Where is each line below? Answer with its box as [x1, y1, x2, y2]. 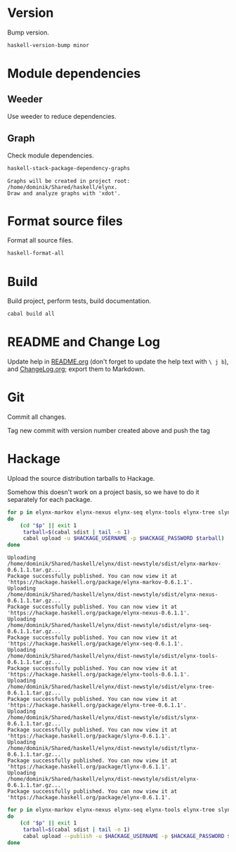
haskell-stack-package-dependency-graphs [7, 164, 131, 172]
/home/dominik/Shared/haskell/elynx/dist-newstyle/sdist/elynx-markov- [7, 560, 221, 567]
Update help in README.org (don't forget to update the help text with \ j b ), [7, 357, 229, 366]
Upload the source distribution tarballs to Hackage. [7, 474, 155, 482]
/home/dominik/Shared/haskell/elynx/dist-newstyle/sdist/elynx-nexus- [7, 591, 218, 598]
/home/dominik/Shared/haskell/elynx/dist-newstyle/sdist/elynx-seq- [7, 622, 212, 629]
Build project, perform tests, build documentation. [7, 297, 151, 305]
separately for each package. [7, 495, 93, 503]
